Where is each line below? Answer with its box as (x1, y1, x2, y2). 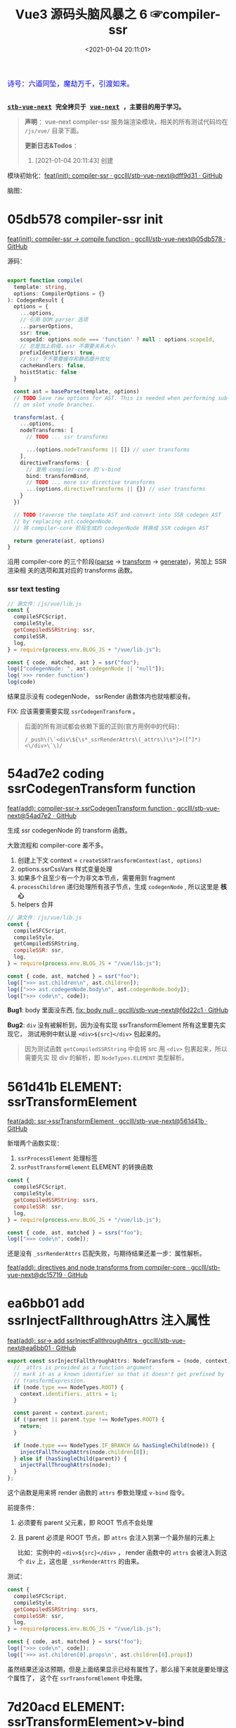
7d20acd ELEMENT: (7, 1699, 125, 1715)
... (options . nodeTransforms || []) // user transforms (25, 446, 190, 453)
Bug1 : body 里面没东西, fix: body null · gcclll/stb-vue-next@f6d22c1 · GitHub (7, 1006, 229, 1015)
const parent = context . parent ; (13, 1409, 109, 1417)
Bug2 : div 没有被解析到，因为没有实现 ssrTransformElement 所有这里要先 (7, 1021, 220, 1029)
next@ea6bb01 (7, 1344, 51, 1352)
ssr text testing (7, 584, 60, 594)
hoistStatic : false (20, 369, 77, 376)
